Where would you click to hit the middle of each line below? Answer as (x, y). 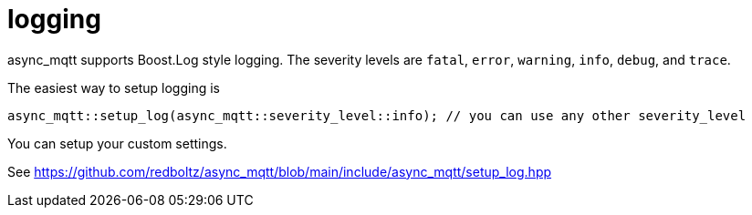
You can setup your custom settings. (117, 143)
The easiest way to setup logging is (114, 87)
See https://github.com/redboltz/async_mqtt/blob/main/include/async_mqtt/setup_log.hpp (280, 171)
